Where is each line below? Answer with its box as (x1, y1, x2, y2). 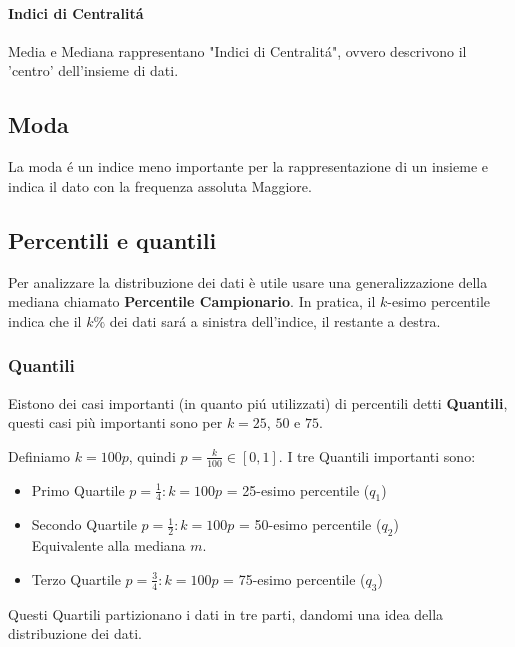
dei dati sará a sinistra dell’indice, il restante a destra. (109, 310, 441, 331)
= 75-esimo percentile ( (223, 568, 366, 589)
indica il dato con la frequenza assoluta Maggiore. (8, 175, 312, 196)
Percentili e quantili (8, 224, 217, 255)
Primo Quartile (31, 479, 125, 500)
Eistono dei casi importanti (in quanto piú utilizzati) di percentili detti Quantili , (8, 392, 508, 413)
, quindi (128, 445, 176, 466)
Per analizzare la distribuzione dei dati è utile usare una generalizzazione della (8, 271, 488, 292)
